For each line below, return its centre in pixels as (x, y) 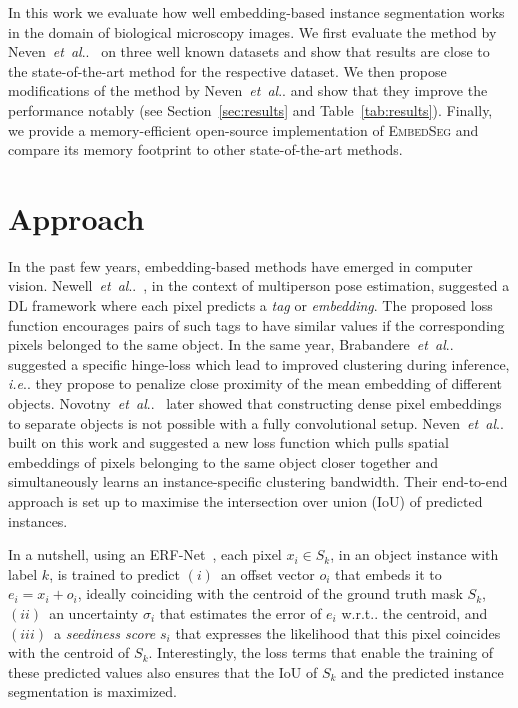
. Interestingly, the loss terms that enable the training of (321, 652)
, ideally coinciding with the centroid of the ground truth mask (270, 593)
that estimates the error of (240, 612)
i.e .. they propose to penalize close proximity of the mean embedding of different (255, 383)
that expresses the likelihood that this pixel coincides (338, 632)
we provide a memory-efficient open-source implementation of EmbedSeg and (243, 129)
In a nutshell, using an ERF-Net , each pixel (145, 554)
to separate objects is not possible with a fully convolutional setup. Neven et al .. (256, 422)
